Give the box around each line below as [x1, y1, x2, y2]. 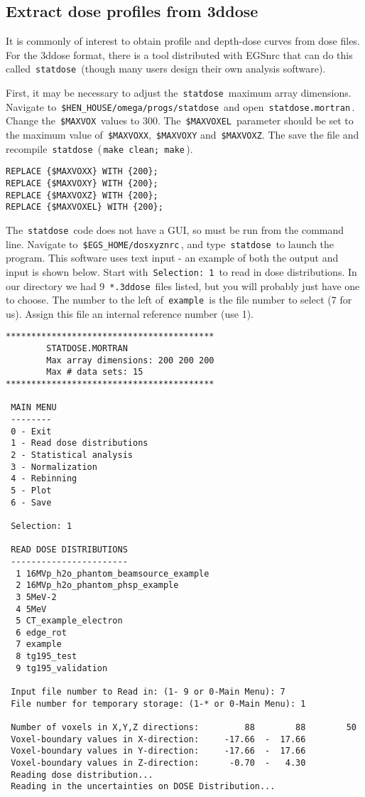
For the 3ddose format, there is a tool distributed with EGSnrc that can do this [6, 47, 353, 62]
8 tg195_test [16, 651, 77, 662]
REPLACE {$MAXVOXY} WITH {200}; [6, 178, 158, 188]
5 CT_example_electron [16, 616, 123, 626]
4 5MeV [16, 604, 47, 614]
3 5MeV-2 [16, 592, 57, 602]
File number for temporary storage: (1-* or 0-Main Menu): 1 [11, 698, 306, 709]
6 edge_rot [16, 627, 67, 638]
